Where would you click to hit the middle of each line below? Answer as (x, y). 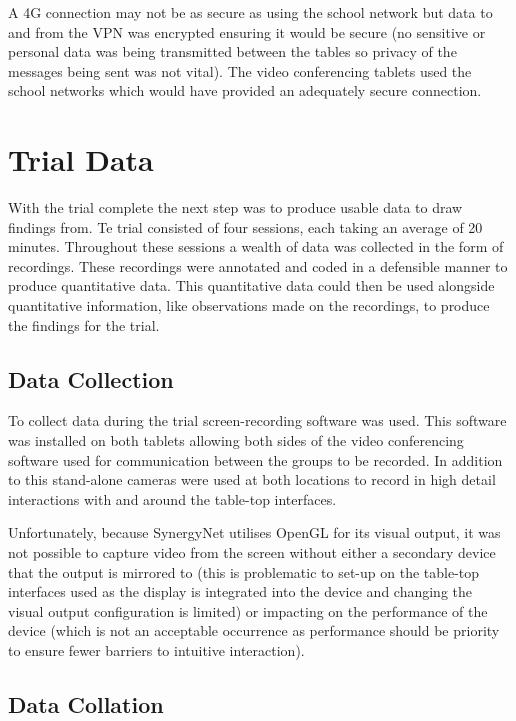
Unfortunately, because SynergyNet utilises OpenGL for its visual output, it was (254, 532)
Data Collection (91, 378)
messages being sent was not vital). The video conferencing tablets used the (240, 70)
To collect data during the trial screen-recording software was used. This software (257, 420)
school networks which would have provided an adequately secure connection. (245, 90)
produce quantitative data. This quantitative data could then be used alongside (251, 285)
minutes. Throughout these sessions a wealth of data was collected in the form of (256, 246)
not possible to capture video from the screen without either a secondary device (252, 552)
